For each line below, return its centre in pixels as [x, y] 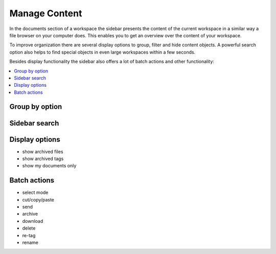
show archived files [43, 151]
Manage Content [46, 13]
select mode [35, 193]
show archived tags [43, 159]
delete [29, 228]
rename [30, 243]
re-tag [29, 235]
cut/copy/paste [38, 199]
